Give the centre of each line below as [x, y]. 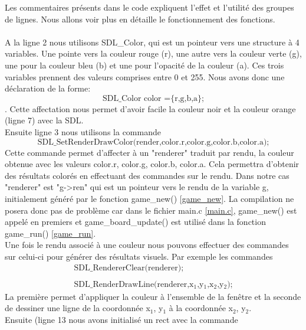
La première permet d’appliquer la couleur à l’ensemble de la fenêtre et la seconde [153, 296]
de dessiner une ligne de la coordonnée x [78, 308]
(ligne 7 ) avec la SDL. [44, 120]
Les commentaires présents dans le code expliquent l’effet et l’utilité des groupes [149, 7]
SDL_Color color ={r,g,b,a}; [153, 98]
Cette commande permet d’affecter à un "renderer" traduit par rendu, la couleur [149, 152]
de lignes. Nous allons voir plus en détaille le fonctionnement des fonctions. [140, 19]
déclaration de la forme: [48, 88]
